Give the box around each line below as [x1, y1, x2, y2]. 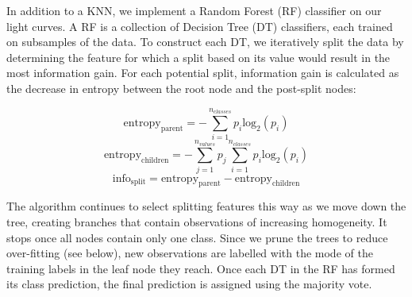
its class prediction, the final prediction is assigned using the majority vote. [6, 276, 372, 292]
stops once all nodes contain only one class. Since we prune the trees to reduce [6, 229, 388, 245]
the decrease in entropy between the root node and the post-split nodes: [6, 79, 356, 96]
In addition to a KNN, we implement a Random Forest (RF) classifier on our [6, 2, 382, 18]
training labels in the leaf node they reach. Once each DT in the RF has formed [6, 260, 395, 276]
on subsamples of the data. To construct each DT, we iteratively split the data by [6, 33, 404, 50]
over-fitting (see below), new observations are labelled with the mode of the [6, 245, 373, 261]
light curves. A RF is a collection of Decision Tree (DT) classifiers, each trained [6, 17, 393, 34]
